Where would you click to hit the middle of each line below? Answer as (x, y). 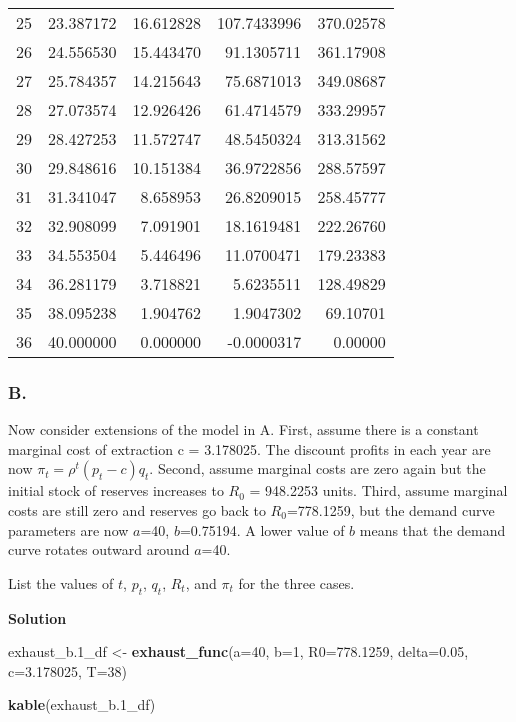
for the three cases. (296, 582)
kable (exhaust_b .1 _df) (82, 704)
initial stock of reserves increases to (116, 490)
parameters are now (68, 529)
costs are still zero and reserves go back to (137, 510)
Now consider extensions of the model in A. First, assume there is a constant (243, 429)
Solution (37, 617)
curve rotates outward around (99, 549)
